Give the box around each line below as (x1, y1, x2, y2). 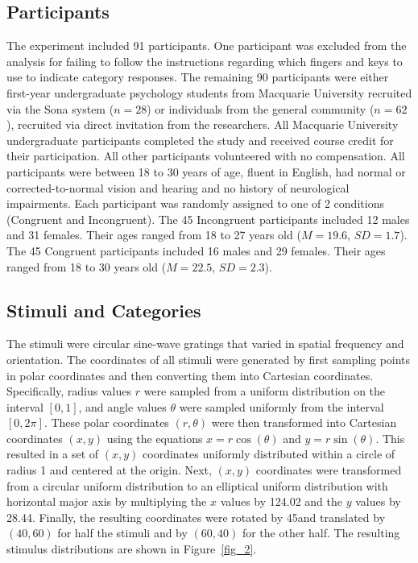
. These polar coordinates (43, 414, 169, 431)
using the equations (106, 429, 203, 446)
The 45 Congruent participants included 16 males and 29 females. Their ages (6, 242, 386, 259)
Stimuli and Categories (6, 297, 201, 322)
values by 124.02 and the (220, 493, 342, 510)
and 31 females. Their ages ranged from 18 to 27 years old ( (6, 226, 301, 243)
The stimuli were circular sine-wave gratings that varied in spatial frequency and (6, 335, 404, 352)
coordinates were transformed (255, 462, 402, 478)
